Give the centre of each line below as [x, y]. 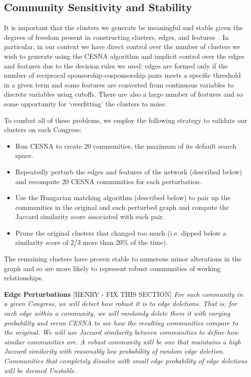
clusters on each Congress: [43, 129]
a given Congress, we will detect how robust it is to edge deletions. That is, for [121, 303]
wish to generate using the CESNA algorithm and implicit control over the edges [124, 56]
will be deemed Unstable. [40, 370]
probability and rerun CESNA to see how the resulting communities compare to [121, 322]
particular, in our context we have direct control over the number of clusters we [122, 46]
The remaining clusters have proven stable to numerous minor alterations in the [123, 259]
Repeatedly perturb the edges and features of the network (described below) [129, 171]
